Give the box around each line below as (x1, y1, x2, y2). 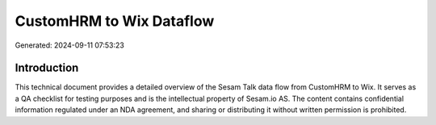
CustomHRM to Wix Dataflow (15, 12, 215, 30)
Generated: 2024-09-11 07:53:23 (15, 40, 124, 50)
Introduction (15, 61, 79, 75)
